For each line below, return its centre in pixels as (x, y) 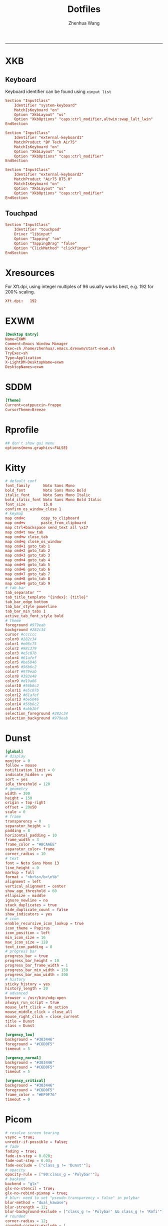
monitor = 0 (17, 761)
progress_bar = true (27, 956)
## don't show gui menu (30, 443)
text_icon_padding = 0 (29, 947)
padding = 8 (17, 830)
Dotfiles (84, 9)
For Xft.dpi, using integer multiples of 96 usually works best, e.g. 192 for (79, 286)
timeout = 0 (17, 1099)
